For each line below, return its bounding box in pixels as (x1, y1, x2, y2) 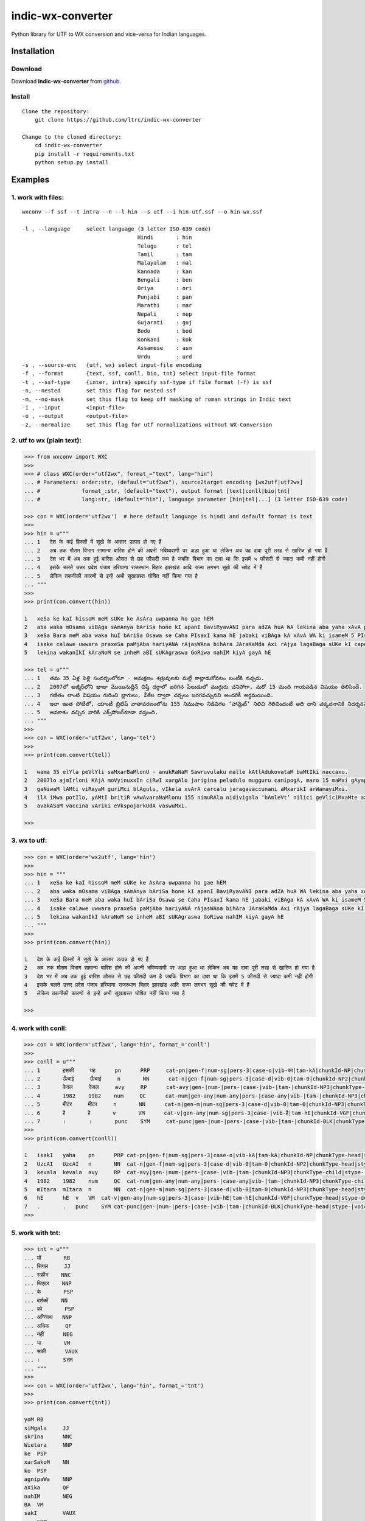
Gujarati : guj (137, 319, 192, 326)
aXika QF (24, 1484, 69, 1491)
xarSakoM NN (24, 1459, 69, 1466)
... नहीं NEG (24, 1331, 73, 1338)
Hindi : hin (137, 234, 192, 241)
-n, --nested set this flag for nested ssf (22, 387, 176, 394)
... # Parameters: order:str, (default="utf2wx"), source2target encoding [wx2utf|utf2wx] (24, 479, 304, 486)
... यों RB (24, 1254, 71, 1261)
